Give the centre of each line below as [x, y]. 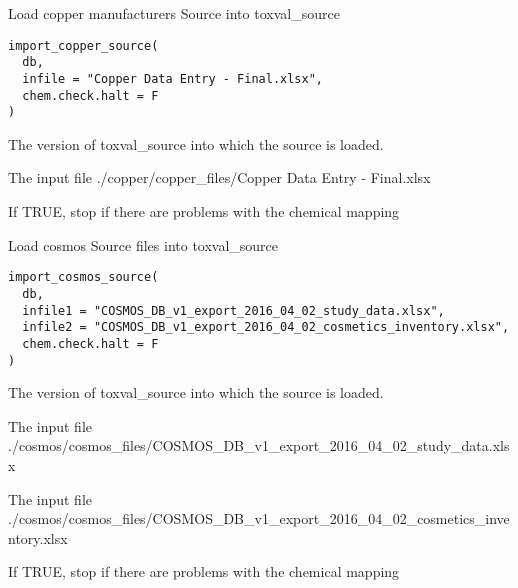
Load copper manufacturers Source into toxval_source [174, 13]
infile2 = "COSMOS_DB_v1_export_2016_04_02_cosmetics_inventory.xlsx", [266, 327]
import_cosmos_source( [83, 277]
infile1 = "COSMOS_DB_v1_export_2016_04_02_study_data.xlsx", [233, 310]
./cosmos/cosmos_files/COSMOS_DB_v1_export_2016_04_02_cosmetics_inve [259, 518]
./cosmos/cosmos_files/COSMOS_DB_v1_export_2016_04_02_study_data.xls [259, 445]
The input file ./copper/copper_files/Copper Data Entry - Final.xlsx [219, 177]
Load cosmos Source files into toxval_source [143, 244]
